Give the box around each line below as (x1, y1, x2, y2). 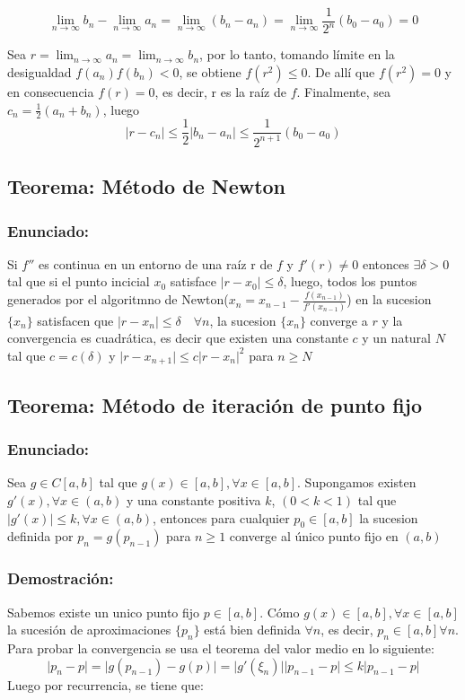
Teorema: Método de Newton (7, 172, 286, 200)
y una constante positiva (126, 490, 261, 509)
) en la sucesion (347, 290, 432, 309)
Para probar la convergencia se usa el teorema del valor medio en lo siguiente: (7, 638, 434, 657)
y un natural (362, 328, 431, 347)
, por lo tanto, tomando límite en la (199, 45, 395, 64)
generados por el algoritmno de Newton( (7, 290, 229, 309)
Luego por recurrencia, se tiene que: (7, 675, 204, 694)
